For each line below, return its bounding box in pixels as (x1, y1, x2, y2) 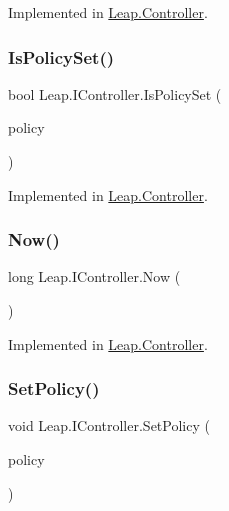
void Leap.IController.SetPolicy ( (8, 415, 210, 436)
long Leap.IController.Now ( (8, 266, 181, 287)
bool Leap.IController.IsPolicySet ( (8, 83, 222, 104)
